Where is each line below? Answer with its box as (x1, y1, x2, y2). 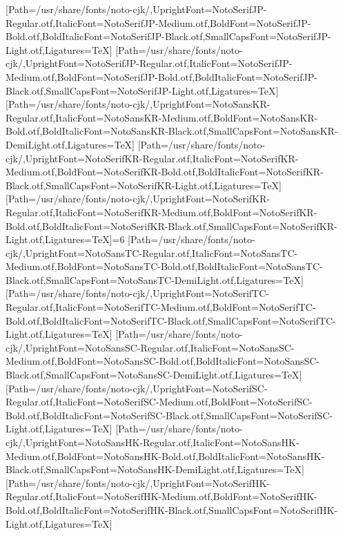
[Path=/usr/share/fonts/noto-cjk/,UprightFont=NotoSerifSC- (6, 381, 268, 395)
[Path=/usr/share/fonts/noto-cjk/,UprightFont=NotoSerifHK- (6, 475, 271, 490)
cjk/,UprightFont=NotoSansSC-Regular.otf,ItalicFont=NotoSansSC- (6, 340, 295, 354)
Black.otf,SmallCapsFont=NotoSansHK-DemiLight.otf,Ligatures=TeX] (6, 462, 304, 477)
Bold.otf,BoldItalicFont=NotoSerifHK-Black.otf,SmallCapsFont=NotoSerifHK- (6, 502, 338, 517)
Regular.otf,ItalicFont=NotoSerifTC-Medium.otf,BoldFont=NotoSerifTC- (6, 300, 316, 314)
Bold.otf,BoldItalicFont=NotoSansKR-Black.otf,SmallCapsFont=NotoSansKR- (6, 124, 338, 138)
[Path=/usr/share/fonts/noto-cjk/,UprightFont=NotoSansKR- (6, 97, 271, 111)
